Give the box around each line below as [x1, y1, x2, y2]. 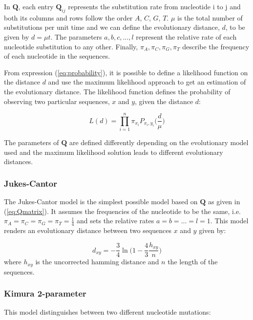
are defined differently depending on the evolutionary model [69, 137, 249, 148]
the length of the [168, 256, 218, 267]
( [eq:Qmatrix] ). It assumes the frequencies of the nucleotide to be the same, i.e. [4, 206, 241, 216]
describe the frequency [182, 41, 250, 51]
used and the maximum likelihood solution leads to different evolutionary [4, 147, 223, 157]
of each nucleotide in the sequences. [4, 51, 110, 61]
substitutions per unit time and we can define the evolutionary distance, [4, 22, 220, 32]
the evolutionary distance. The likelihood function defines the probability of [4, 86, 231, 96]
